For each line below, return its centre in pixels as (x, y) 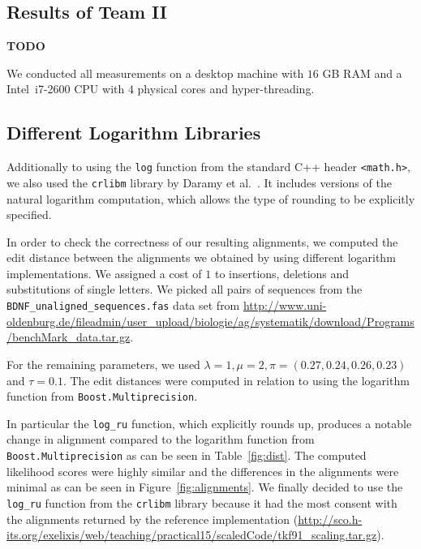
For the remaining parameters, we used (103, 364)
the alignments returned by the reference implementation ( (153, 519)
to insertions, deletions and (282, 273)
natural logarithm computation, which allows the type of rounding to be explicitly (211, 198)
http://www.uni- (285, 305)
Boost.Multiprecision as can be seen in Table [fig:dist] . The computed (187, 455)
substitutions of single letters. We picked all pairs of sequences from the (185, 289)
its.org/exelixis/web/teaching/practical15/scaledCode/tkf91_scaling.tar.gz (192, 535)
